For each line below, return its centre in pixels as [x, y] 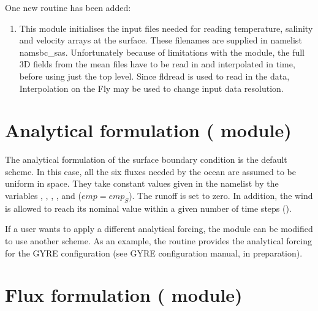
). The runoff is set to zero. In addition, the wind [221, 196]
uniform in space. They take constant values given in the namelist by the [142, 183]
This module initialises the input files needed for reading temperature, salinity [166, 28]
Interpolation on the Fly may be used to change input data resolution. [151, 88]
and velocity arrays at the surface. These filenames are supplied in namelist [161, 40]
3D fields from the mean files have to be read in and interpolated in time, [157, 64]
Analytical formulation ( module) [148, 130]
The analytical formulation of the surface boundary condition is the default [146, 159]
